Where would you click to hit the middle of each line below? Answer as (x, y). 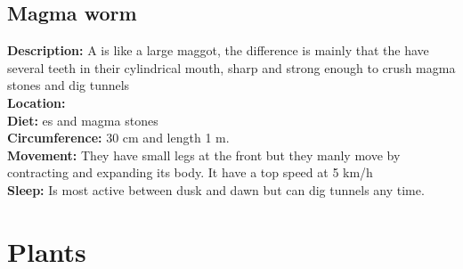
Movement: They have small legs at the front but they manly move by (204, 155)
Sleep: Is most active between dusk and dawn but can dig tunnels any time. (216, 189)
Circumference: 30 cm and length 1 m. (118, 138)
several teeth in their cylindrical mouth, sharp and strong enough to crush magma (231, 67)
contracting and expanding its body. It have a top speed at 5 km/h (190, 172)
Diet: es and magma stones (83, 120)
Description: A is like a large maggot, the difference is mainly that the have (218, 50)
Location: (37, 102)
